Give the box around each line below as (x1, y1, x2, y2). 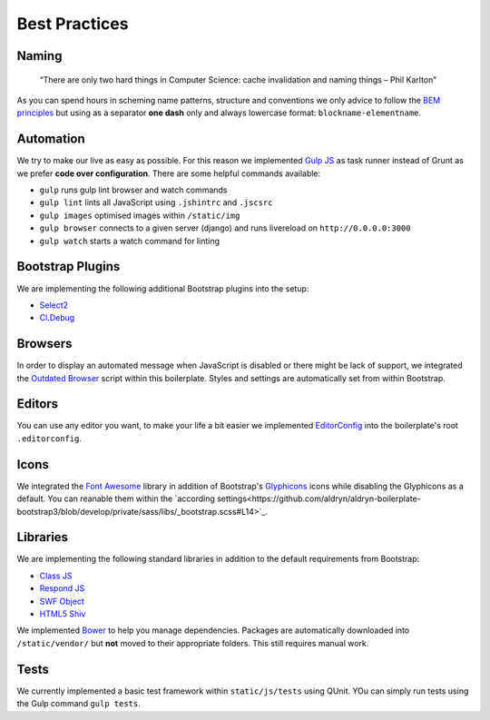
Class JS (39, 570, 73, 581)
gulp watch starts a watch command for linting (39, 235, 220, 246)
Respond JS (39, 583, 85, 594)
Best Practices (16, 14, 129, 34)
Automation (16, 132, 85, 147)
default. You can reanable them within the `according (16, 493, 215, 504)
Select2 (39, 300, 68, 311)
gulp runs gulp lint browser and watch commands (39, 184, 228, 195)
